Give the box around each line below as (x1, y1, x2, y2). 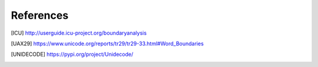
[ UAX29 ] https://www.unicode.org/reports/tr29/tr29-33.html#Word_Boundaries (11, 40, 204, 47)
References (11, 9, 69, 22)
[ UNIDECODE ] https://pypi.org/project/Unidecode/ (11, 51, 134, 58)
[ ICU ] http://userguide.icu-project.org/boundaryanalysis (11, 29, 147, 36)
